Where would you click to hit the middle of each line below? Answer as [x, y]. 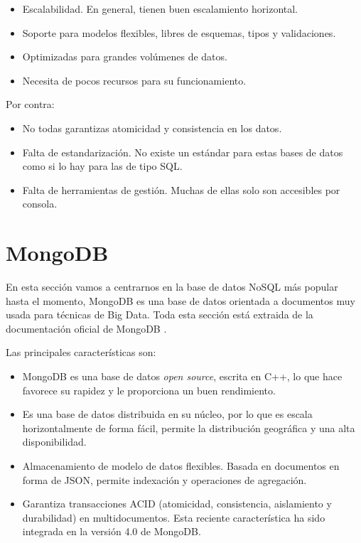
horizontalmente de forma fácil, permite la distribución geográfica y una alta [189, 428]
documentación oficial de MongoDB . [86, 328]
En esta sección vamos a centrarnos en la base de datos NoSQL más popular [172, 287]
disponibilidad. [54, 442]
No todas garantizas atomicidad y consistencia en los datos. [152, 128]
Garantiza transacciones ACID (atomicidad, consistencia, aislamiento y [177, 504]
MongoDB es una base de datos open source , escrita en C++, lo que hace [182, 376]
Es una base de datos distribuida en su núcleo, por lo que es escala [167, 414]
